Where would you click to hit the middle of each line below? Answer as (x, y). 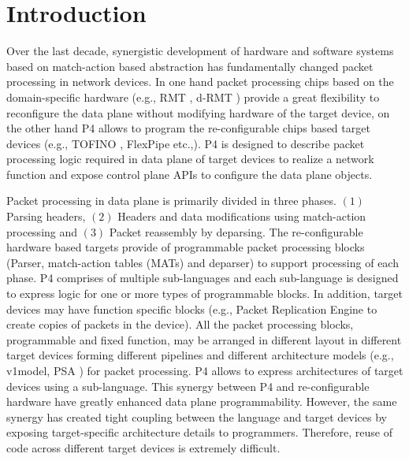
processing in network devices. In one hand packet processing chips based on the (200, 82)
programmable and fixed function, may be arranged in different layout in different (204, 339)
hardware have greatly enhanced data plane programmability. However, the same (202, 402)
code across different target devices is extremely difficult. (143, 447)
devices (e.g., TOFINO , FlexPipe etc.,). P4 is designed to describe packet (186, 143)
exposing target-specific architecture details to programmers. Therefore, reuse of (199, 432)
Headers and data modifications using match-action (242, 216)
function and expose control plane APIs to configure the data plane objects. (190, 174)
